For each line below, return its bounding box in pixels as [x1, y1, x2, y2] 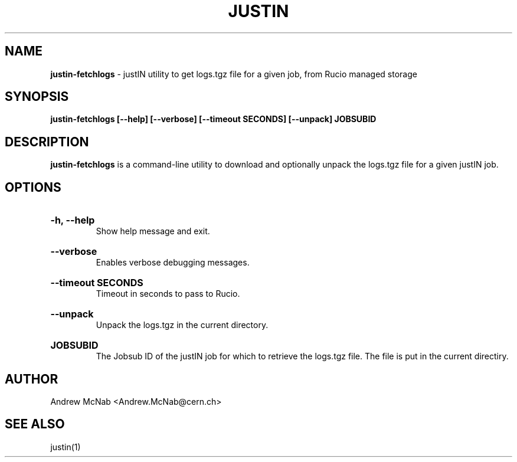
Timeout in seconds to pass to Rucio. [96, 289, 240, 299]
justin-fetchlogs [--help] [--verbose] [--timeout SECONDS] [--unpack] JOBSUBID [50, 114, 377, 124]
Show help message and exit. [96, 226, 210, 237]
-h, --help [50, 214, 95, 227]
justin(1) [50, 441, 81, 452]
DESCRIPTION [5, 134, 89, 149]
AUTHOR [5, 371, 58, 386]
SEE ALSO [5, 417, 65, 432]
